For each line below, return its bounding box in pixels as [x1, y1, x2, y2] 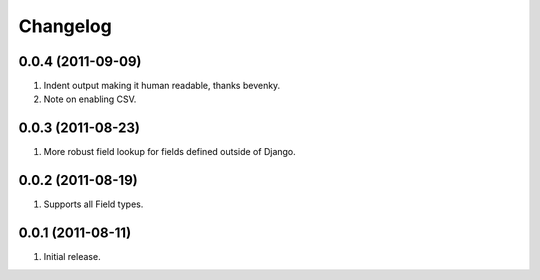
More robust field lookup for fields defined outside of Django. [43, 146, 297, 158]
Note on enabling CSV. [43, 93, 137, 105]
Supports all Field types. [43, 198, 144, 210]
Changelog [18, 15, 112, 37]
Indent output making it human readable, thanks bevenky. [43, 80, 281, 92]
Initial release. [43, 251, 101, 263]
